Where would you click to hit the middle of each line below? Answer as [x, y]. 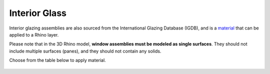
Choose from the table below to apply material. [57, 60]
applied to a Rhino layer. [34, 34]
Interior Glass [38, 13]
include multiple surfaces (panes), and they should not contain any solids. [85, 51]
